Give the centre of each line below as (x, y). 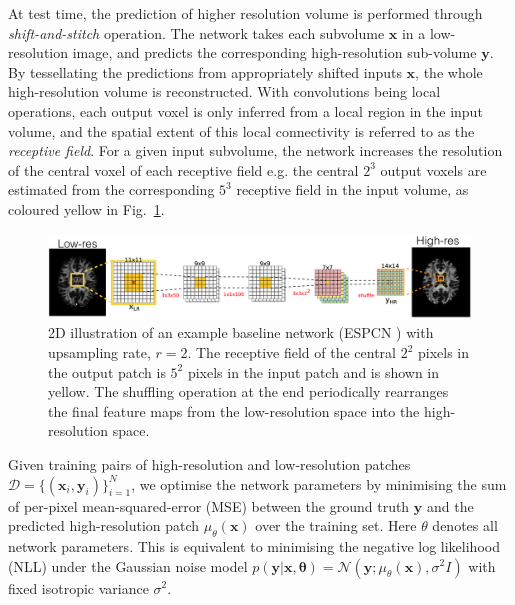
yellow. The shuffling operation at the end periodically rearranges (248, 391)
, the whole (449, 71)
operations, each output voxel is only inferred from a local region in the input (245, 110)
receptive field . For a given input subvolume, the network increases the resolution (255, 150)
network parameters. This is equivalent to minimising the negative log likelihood (254, 545)
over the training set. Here (336, 525)
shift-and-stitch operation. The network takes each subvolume (196, 32)
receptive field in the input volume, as (352, 189)
